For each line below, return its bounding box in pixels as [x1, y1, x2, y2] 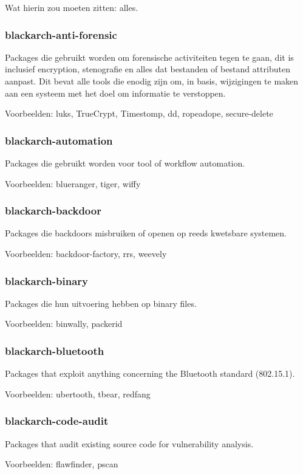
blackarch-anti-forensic [5, 27, 117, 42]
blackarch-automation [5, 132, 113, 148]
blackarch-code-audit [5, 413, 109, 428]
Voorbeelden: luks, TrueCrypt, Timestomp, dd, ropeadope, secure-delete [5, 107, 273, 120]
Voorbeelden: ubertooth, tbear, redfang [5, 387, 151, 400]
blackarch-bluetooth [5, 343, 104, 358]
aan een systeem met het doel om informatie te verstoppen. [5, 86, 226, 99]
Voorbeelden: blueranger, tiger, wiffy [5, 177, 141, 190]
